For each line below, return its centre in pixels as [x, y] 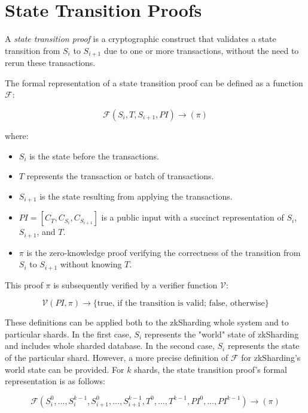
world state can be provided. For [65, 369]
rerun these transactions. [50, 63]
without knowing [91, 264]
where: [17, 135]
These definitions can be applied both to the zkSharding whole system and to [147, 322]
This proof [24, 284]
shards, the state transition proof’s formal [211, 369]
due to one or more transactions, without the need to [201, 50]
